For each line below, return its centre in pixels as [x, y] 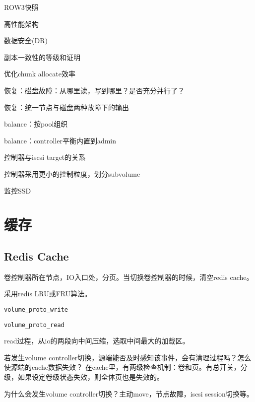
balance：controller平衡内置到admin [60, 140]
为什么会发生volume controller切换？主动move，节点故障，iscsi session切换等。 [129, 393]
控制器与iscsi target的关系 [45, 157]
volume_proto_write [36, 309]
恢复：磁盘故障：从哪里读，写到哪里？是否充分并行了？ [94, 90]
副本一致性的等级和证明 [42, 57]
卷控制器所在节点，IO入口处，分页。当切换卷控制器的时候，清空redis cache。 [129, 277]
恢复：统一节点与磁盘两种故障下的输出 [66, 107]
